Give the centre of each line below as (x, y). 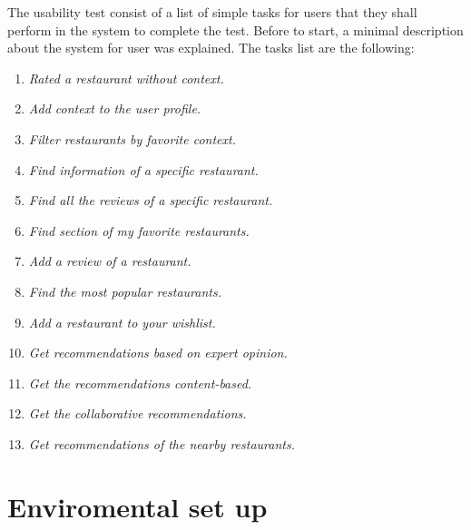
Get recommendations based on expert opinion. (158, 353)
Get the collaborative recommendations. (137, 413)
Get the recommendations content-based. (140, 383)
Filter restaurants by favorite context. (132, 138)
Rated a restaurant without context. (126, 78)
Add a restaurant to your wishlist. (122, 322)
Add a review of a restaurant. (110, 261)
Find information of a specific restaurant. (143, 169)
